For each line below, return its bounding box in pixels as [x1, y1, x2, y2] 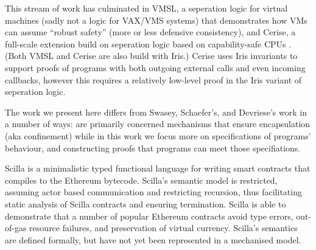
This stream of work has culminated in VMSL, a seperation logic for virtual [5, 2, 288, 14]
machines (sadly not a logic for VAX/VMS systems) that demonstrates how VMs [5, 13, 307, 26]
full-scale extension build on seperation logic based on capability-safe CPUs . [5, 37, 292, 50]
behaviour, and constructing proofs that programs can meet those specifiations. [5, 141, 301, 154]
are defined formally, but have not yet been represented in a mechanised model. [5, 233, 301, 246]
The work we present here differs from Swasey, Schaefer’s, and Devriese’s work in [5, 105, 307, 118]
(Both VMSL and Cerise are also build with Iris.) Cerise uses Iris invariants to [5, 49, 298, 62]
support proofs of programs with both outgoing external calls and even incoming [5, 61, 306, 74]
